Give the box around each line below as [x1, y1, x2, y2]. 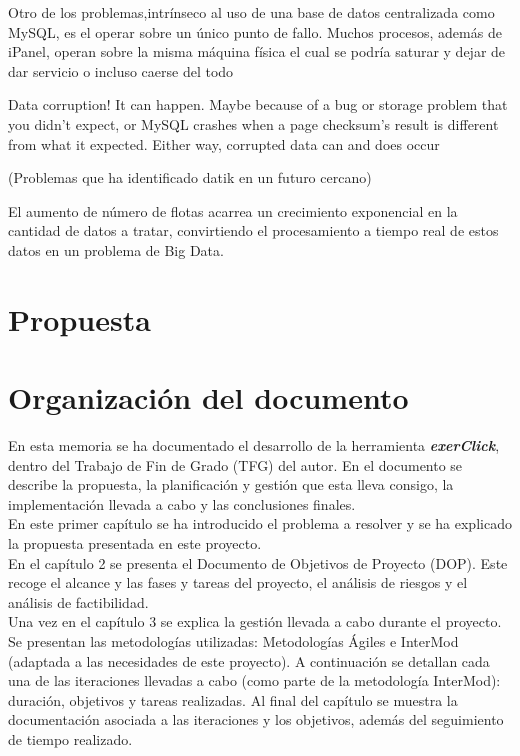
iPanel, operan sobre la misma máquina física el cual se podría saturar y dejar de [8, 41, 506, 62]
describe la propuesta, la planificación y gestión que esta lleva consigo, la [8, 474, 454, 495]
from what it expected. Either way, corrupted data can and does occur [8, 133, 440, 154]
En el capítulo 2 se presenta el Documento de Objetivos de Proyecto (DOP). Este [8, 552, 508, 573]
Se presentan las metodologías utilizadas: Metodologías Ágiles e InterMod [8, 630, 459, 651]
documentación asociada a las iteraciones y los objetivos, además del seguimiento [8, 709, 504, 730]
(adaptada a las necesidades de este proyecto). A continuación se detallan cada [8, 650, 490, 671]
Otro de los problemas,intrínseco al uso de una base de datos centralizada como [8, 2, 495, 22]
